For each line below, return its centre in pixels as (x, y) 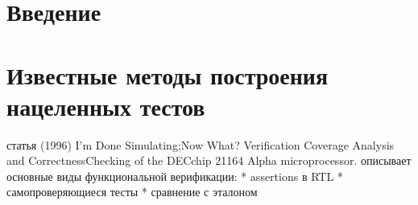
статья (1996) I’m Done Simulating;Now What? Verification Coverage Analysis (201, 144)
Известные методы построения (168, 74)
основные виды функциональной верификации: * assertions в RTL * (175, 176)
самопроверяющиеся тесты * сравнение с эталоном (132, 192)
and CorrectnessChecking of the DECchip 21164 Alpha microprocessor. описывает (209, 160)
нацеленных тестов (106, 106)
